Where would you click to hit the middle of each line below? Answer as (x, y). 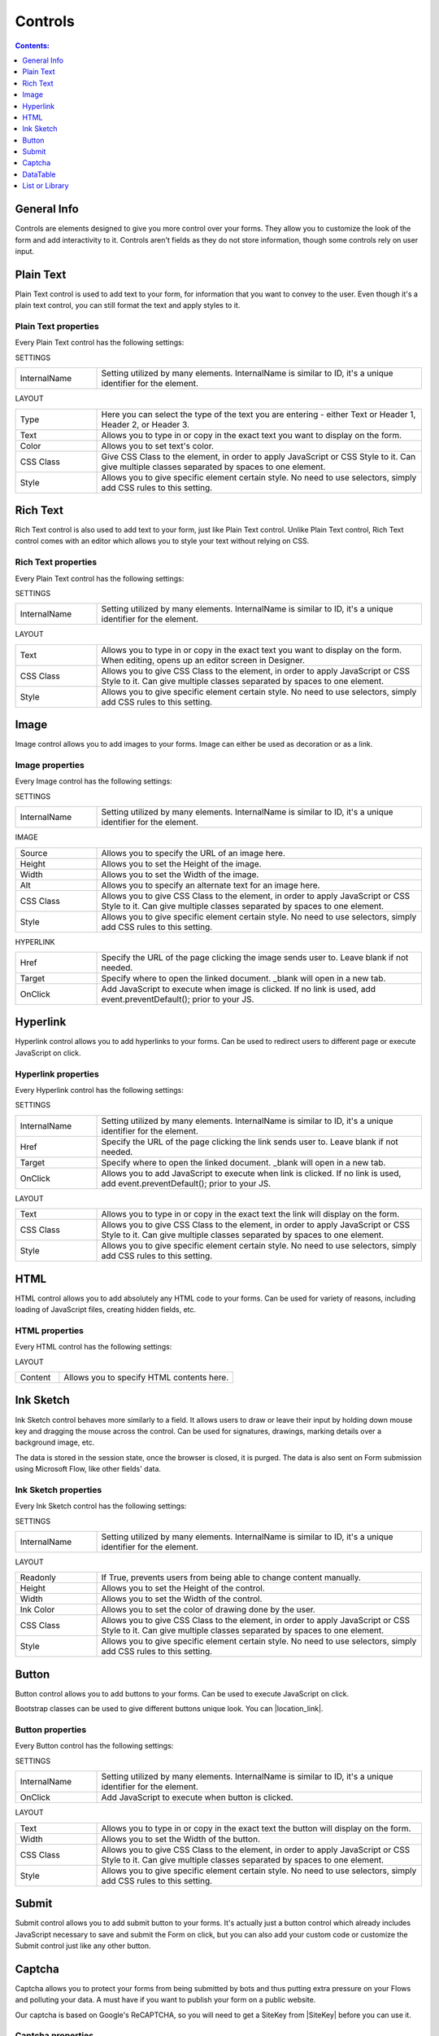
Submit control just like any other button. (83, 1946)
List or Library (46, 186)
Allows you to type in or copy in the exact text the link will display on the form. (250, 1214)
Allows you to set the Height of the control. (183, 1588)
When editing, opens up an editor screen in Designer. (203, 660)
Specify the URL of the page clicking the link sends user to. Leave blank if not (250, 1142)
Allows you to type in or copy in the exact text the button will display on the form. (256, 1828)
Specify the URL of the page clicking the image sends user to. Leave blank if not (255, 957)
